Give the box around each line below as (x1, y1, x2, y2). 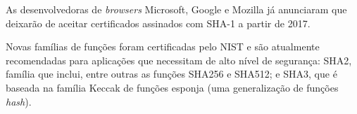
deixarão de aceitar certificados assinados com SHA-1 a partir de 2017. (6, 15, 311, 30)
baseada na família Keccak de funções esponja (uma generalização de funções (6, 80, 339, 94)
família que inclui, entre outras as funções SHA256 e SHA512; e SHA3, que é (6, 66, 337, 81)
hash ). (6, 94, 32, 108)
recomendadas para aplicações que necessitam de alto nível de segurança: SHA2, (6, 52, 352, 67)
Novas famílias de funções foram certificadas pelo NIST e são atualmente (6, 39, 320, 54)
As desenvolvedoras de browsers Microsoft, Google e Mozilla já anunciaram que (6, 2, 347, 16)
